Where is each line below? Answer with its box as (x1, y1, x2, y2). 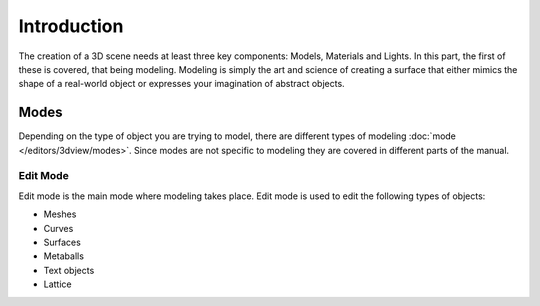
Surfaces (43, 236, 82, 248)
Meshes (43, 208, 77, 220)
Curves (43, 222, 74, 234)
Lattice (43, 278, 72, 290)
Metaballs (43, 250, 85, 262)
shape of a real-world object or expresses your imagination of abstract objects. (18, 78, 345, 90)
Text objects (43, 264, 95, 276)
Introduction (18, 15, 124, 37)
